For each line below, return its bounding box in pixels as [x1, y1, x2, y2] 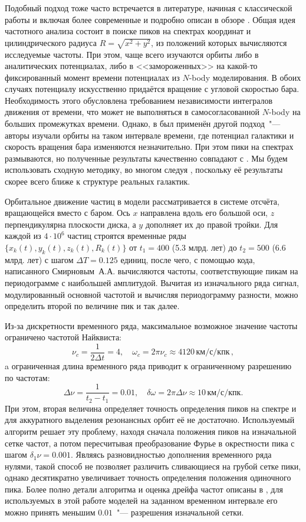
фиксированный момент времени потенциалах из [5, 71, 180, 83]
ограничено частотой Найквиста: [5, 331, 121, 343]
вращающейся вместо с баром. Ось [5, 206, 130, 219]
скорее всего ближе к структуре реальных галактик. [5, 175, 190, 188]
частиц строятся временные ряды [67, 229, 187, 242]
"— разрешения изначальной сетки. [117, 506, 244, 518]
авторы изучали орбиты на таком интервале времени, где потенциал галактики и [5, 129, 294, 141]
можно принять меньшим [5, 506, 96, 518]
